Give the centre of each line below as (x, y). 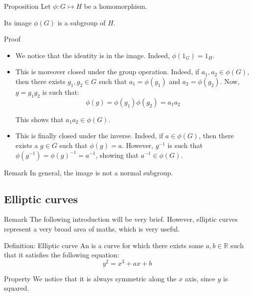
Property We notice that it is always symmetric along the (90, 278)
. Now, (230, 81)
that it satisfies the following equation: (62, 255)
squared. (17, 288)
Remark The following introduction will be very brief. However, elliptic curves (121, 219)
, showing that (117, 155)
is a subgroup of (81, 22)
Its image (18, 22)
